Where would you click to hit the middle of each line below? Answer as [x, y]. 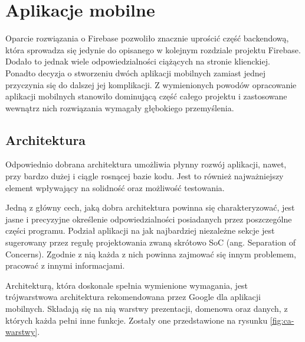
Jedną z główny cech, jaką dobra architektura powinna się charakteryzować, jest [150, 207]
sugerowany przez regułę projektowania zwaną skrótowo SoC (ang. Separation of [150, 242]
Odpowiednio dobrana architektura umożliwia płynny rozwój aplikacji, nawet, [146, 164]
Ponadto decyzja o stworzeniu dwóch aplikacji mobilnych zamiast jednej [135, 72]
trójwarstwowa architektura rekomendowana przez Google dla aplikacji [133, 297]
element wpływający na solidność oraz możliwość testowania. [115, 187]
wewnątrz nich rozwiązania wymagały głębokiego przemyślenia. [120, 107]
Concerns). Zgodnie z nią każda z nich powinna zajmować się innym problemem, [151, 254]
